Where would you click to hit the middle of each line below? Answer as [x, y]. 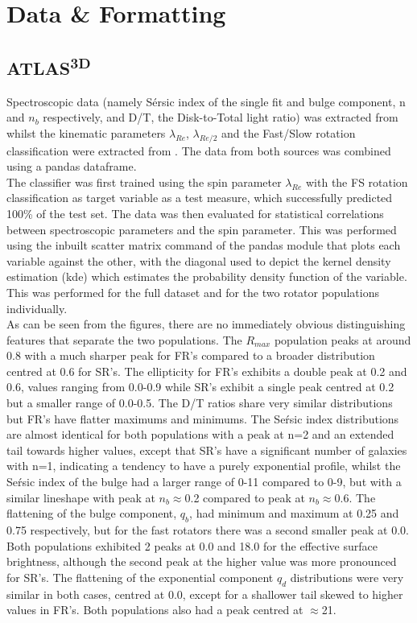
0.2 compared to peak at [245, 497]
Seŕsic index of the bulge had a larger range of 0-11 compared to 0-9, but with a [204, 482]
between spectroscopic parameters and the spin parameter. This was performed [202, 229]
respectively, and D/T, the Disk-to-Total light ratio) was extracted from [221, 117]
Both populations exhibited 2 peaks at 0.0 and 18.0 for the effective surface [192, 545]
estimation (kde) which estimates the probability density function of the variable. [207, 276]
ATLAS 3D [49, 66]
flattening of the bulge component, [92, 513]
